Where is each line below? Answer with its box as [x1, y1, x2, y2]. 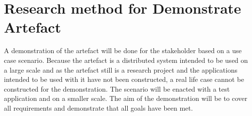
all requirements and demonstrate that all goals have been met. [4, 102, 193, 113]
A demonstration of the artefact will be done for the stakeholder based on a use [4, 45, 242, 56]
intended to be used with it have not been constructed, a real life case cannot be [4, 74, 244, 84]
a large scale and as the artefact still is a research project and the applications [4, 64, 237, 75]
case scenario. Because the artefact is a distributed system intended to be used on [4, 55, 248, 65]
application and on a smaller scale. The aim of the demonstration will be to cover [4, 93, 248, 103]
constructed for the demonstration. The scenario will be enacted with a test [4, 83, 230, 94]
